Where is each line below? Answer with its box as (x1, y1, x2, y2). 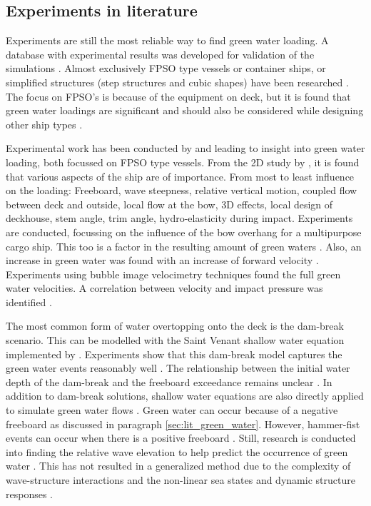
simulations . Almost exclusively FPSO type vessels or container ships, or (6, 61, 326, 76)
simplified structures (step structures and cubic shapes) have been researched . (6, 74, 349, 89)
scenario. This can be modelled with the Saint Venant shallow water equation (6, 333, 345, 348)
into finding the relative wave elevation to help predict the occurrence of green (6, 444, 348, 459)
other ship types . (6, 116, 83, 131)
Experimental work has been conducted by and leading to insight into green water (6, 141, 365, 156)
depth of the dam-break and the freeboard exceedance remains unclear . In (6, 374, 332, 389)
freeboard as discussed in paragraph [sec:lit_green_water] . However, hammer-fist (6, 416, 360, 431)
